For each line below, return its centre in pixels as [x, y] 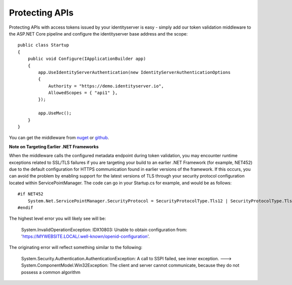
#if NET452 [31, 194]
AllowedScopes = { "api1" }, [83, 93]
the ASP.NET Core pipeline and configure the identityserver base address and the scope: [98, 34]
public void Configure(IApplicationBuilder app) [87, 59]
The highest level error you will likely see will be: [58, 218]
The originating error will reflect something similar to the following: [76, 248]
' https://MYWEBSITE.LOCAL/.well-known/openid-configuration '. [85, 236]
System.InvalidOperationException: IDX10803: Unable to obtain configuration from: [104, 230]
